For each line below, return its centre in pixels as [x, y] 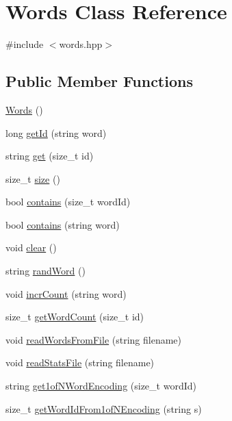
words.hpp [81, 44]
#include [25, 44]
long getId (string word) [56, 132]
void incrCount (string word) [66, 293]
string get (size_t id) [50, 156]
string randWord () [46, 271]
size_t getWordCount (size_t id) [75, 317]
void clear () [31, 247]
